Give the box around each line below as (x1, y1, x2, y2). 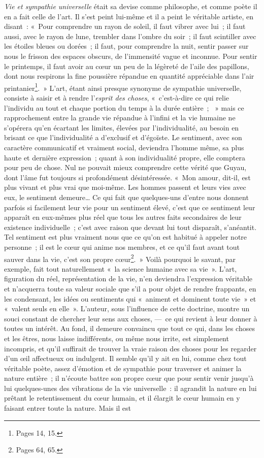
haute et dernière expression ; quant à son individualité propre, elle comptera (4, 152, 245, 162)
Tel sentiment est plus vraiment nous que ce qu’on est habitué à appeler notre (4, 232, 247, 242)
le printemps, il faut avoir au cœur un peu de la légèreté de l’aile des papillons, (4, 60, 249, 71)
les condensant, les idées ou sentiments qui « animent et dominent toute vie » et (4, 293, 256, 304)
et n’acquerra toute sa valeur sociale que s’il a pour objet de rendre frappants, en (4, 283, 256, 293)
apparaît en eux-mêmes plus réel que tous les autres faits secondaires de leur (4, 212, 242, 222)
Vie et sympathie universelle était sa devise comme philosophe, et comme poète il (4, 1, 257, 11)
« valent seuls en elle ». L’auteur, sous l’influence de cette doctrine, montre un (4, 303, 250, 314)
